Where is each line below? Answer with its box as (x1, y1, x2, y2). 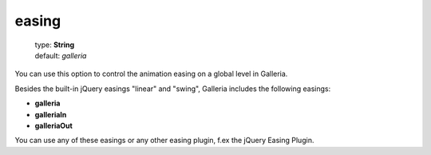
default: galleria (34, 50, 87, 60)
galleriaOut (34, 121, 73, 130)
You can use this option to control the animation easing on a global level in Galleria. (14, 69, 288, 79)
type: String (34, 40, 75, 50)
